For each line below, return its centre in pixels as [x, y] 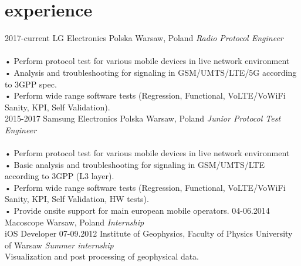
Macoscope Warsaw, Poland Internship [75, 222]
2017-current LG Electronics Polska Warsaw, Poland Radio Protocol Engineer [144, 38]
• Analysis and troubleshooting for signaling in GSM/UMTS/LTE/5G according [151, 72]
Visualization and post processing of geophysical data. [102, 256]
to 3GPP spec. [31, 84]
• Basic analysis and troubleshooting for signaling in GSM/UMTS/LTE [135, 164]
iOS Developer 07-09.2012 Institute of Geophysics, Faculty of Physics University [149, 233]
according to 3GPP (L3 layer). [60, 176]
